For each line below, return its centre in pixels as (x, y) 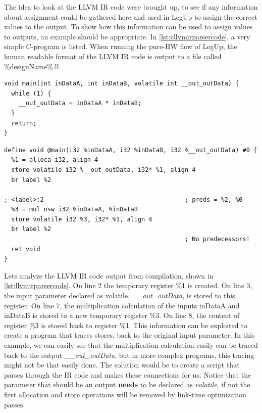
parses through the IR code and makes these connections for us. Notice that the (128, 374)
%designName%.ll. (33, 66)
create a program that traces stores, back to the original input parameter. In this (129, 335)
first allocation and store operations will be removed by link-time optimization (125, 394)
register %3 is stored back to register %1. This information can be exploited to (126, 325)
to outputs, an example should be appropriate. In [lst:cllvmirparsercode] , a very (127, 36)
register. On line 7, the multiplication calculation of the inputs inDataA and (122, 305)
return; (24, 123)
